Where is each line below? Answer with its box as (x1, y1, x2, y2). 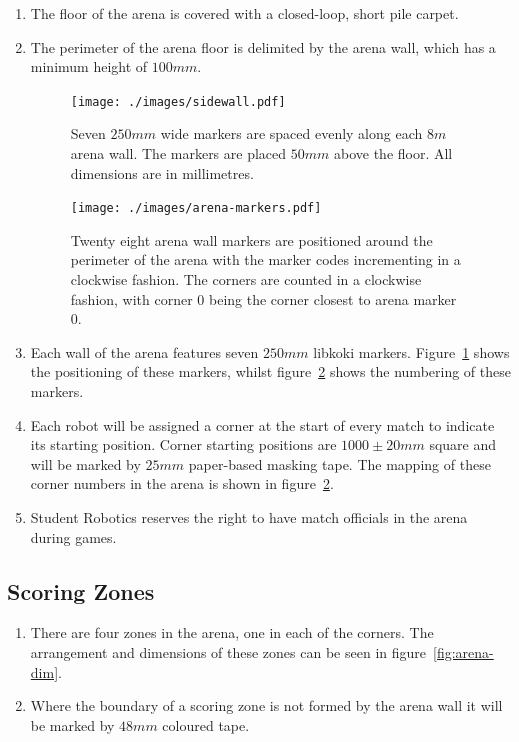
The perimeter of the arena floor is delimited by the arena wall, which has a (30, 36, 496, 57)
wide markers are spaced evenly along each (160, 123, 423, 144)
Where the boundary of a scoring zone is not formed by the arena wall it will (30, 695, 503, 716)
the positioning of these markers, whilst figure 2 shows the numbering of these (30, 361, 511, 382)
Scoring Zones (7, 575, 155, 606)
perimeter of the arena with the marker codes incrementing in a (70, 249, 461, 270)
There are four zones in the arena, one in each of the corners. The (30, 622, 434, 643)
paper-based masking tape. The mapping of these (188, 453, 491, 474)
